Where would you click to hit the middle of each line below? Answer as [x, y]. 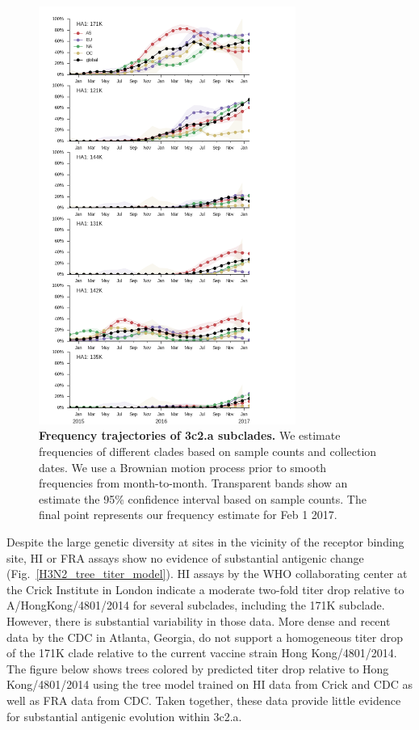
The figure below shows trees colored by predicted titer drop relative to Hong [198, 668]
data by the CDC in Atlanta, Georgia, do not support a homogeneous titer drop [205, 637]
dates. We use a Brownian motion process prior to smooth [183, 467]
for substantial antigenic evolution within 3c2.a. [124, 716]
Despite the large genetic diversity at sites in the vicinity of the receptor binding [205, 542]
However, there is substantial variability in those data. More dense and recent [199, 621]
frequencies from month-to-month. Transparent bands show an [193, 483]
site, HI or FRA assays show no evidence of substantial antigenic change [185, 557]
